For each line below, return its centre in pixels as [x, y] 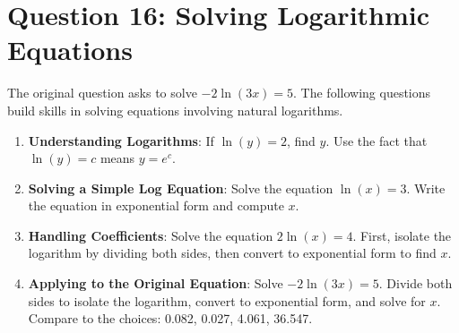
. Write [426, 188]
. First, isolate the [402, 235]
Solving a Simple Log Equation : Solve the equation [181, 188]
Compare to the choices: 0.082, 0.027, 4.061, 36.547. [170, 318]
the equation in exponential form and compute [156, 205]
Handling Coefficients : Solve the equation [151, 235]
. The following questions [362, 93]
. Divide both [416, 283]
